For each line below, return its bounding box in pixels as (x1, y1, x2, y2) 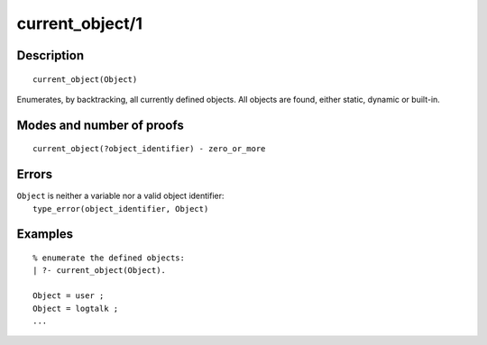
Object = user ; (32, 291, 105, 301)
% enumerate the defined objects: (32, 253, 185, 263)
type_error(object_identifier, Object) (32, 204, 209, 213)
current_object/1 (16, 14, 143, 33)
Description (16, 48, 85, 63)
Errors (16, 167, 53, 182)
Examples (16, 226, 74, 242)
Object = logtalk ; (32, 303, 119, 313)
